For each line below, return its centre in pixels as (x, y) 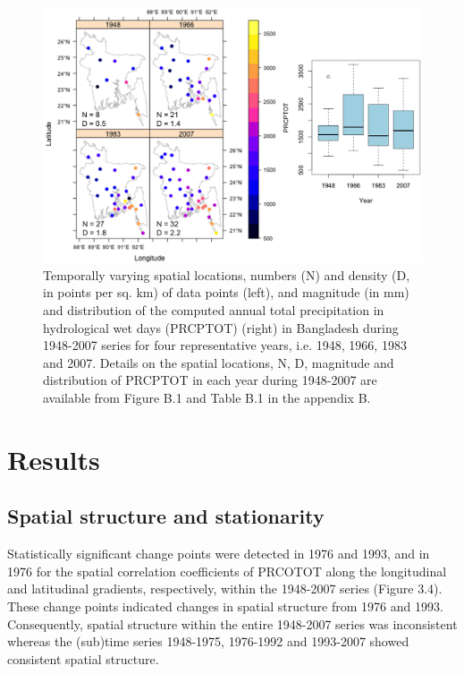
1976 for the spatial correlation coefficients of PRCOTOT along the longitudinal (227, 571)
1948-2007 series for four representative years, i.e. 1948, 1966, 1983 (225, 345)
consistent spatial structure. (83, 658)
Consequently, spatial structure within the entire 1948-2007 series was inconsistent (232, 623)
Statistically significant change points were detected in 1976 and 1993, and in (219, 554)
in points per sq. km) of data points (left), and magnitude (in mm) (226, 292)
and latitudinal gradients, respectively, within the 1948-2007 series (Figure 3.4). (225, 589)
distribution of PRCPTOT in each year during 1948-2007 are (210, 380)
